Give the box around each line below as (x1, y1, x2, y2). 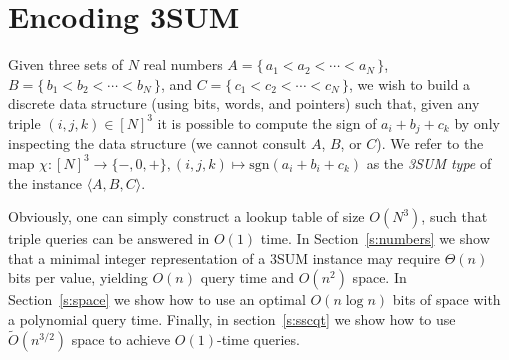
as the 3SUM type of (366, 152, 492, 173)
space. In (352, 267, 407, 288)
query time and (200, 267, 295, 288)
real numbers (143, 54, 223, 75)
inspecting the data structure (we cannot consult (8, 133, 307, 154)
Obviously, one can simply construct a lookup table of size (8, 206, 365, 227)
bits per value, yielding (8, 267, 148, 288)
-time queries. (216, 328, 300, 349)
